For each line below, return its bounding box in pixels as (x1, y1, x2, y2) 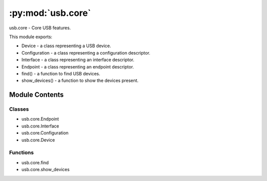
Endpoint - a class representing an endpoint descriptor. (21, 63, 134, 69)
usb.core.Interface (21, 123, 59, 129)
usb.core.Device (21, 137, 55, 143)
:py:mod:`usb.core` (9, 7, 91, 18)
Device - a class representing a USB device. (21, 43, 111, 49)
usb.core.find (21, 159, 49, 166)
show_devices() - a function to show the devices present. (21, 77, 138, 84)
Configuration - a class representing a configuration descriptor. (21, 50, 151, 56)
